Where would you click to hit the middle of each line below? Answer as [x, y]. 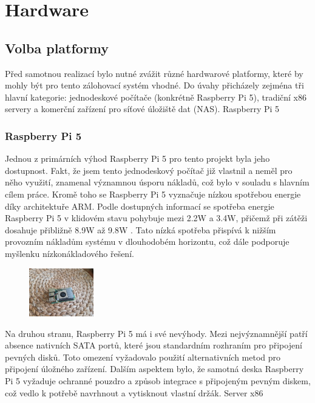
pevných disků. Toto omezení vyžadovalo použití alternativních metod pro [143, 357]
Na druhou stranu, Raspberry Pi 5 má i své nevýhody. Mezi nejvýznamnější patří [156, 333]
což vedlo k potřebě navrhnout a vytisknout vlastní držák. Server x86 [134, 392]
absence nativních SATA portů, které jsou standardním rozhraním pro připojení [154, 345]
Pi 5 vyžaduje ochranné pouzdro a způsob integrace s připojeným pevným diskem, [158, 380]
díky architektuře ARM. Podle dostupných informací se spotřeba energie [140, 206]
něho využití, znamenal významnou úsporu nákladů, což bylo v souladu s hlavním [157, 182]
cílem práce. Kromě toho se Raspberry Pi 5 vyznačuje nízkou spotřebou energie [153, 194]
